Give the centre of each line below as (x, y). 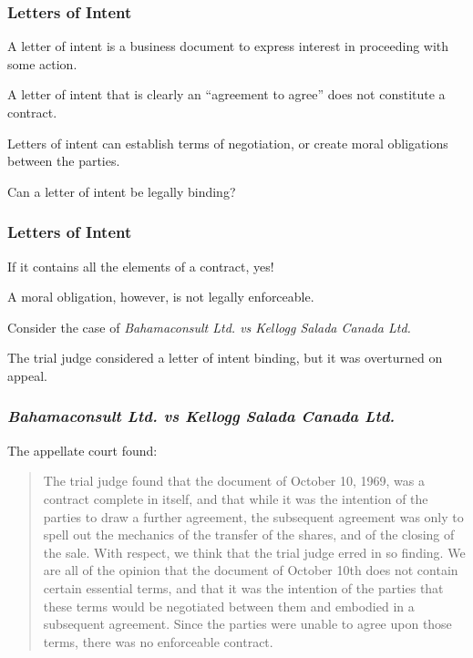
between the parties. (64, 161)
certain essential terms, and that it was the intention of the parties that (243, 587)
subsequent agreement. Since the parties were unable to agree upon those (247, 624)
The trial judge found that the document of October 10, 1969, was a (234, 481)
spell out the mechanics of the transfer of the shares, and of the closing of (249, 535)
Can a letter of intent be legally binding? (122, 191)
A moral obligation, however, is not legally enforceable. (161, 297)
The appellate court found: (82, 450)
